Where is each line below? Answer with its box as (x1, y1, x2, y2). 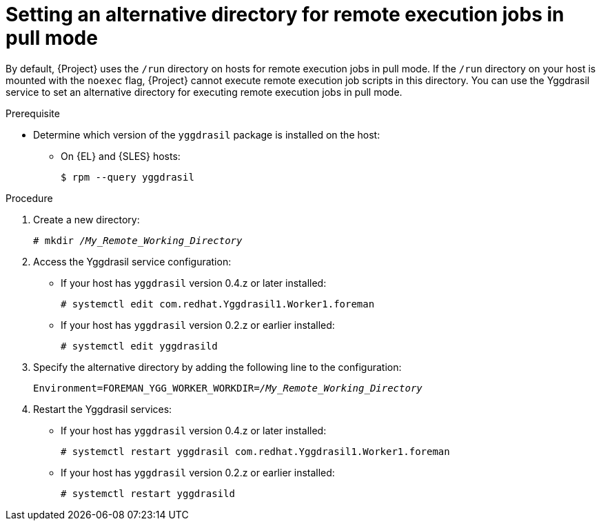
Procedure (6, 192, 53, 204)
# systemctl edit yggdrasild (61, 340, 218, 352)
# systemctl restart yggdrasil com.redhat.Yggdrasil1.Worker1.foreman (61, 445, 450, 457)
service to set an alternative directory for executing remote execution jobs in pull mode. (6, 85, 403, 98)
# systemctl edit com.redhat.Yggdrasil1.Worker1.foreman (61, 298, 375, 310)
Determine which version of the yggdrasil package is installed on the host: (33, 128, 380, 141)
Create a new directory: (33, 213, 140, 225)
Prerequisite (6, 107, 60, 119)
